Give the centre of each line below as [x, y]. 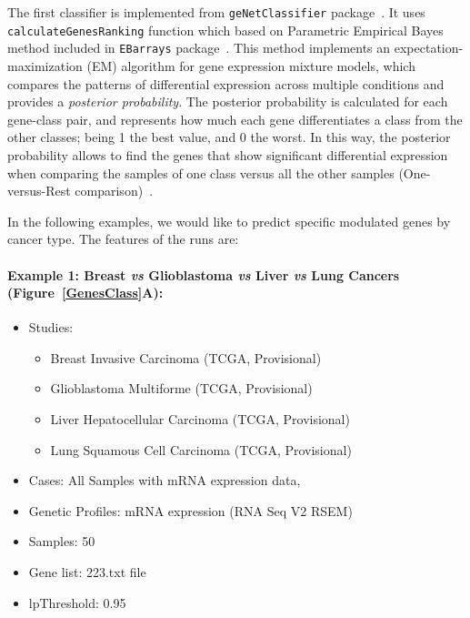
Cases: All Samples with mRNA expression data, [165, 480]
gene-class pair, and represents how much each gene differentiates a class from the [235, 119]
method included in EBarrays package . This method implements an [199, 48]
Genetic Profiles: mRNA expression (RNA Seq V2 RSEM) [190, 510]
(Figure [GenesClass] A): [85, 293]
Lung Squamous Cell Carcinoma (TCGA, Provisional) [201, 449]
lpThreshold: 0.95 [77, 602]
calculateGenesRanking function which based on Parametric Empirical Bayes [225, 30]
